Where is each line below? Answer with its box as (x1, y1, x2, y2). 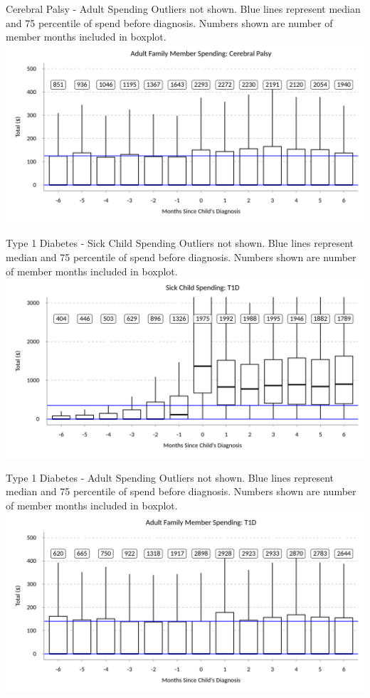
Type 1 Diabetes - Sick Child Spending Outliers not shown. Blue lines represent (6, 236, 354, 250)
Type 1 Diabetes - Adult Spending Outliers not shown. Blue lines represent (6, 470, 334, 485)
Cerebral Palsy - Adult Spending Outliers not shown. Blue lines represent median (6, 1, 361, 16)
